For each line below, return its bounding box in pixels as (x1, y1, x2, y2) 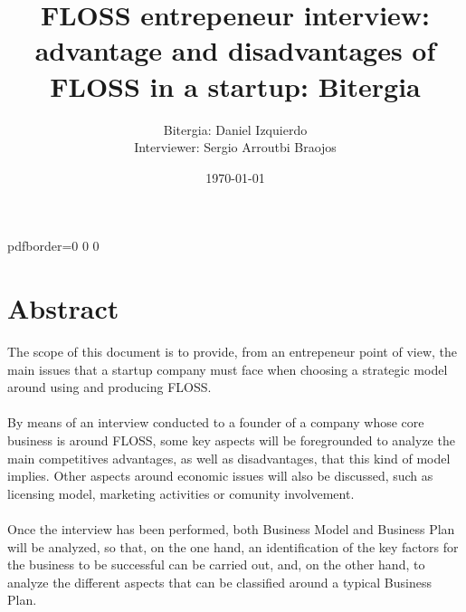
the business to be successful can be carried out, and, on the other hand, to (7, 555, 425, 574)
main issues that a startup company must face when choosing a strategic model (7, 359, 448, 378)
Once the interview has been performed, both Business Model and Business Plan (7, 519, 455, 538)
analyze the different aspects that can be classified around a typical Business (7, 572, 432, 591)
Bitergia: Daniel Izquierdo (163, 120, 308, 139)
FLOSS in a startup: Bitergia (50, 67, 421, 104)
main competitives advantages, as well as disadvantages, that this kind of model (7, 448, 451, 467)
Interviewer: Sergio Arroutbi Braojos (134, 138, 337, 157)
